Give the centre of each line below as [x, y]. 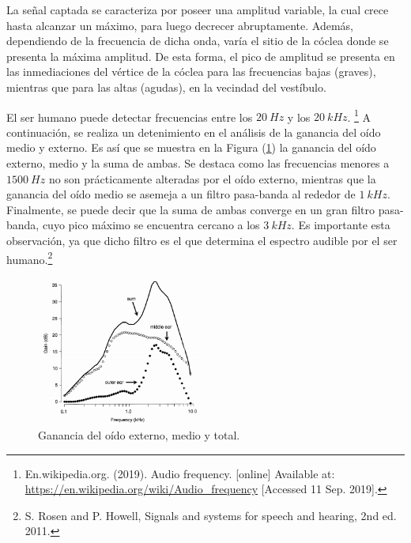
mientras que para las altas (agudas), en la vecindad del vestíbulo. [166, 87]
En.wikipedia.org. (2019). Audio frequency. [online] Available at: [180, 473]
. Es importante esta [341, 225]
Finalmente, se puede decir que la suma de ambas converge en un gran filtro [191, 209]
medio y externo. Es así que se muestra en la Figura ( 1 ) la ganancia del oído [191, 147]
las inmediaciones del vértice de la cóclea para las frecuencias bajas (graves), [191, 72]
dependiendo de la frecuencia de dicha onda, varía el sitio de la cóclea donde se [198, 41]
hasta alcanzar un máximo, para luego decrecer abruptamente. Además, [180, 25]
